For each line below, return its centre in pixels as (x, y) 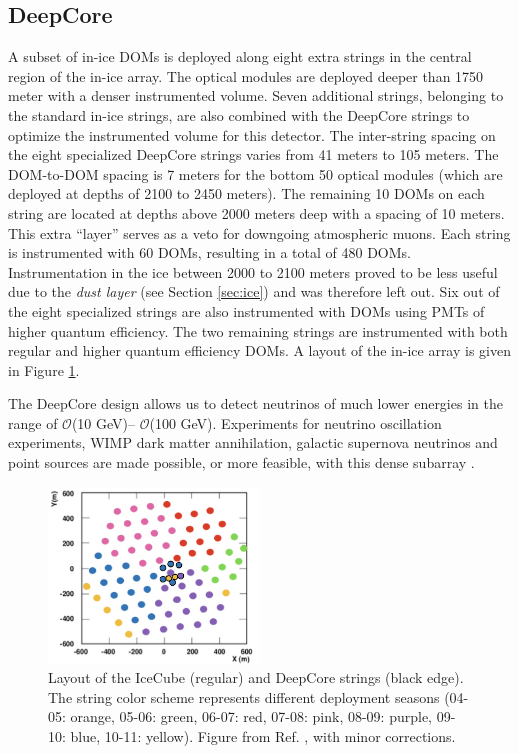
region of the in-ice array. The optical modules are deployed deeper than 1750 (246, 75)
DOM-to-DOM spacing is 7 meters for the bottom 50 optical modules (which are (255, 173)
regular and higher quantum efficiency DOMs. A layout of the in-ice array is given (259, 350)
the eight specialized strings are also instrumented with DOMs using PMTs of (246, 310)
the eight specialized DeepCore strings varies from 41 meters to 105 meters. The (253, 154)
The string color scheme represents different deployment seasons (244, 696)
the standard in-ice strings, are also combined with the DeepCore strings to (239, 114)
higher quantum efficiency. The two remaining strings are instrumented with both (258, 330)
